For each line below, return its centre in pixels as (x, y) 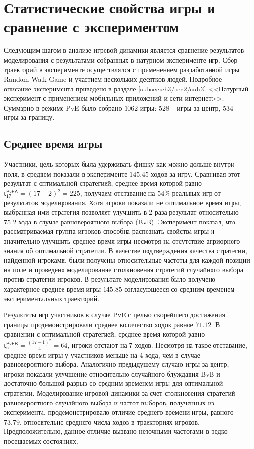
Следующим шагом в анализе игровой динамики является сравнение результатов (124, 50)
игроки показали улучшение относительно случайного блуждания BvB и (112, 373)
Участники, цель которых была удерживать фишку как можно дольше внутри (119, 164)
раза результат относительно (197, 212)
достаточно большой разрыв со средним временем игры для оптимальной (114, 383)
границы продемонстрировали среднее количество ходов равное (99, 324)
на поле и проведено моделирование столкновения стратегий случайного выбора (124, 269)
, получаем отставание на (117, 193)
